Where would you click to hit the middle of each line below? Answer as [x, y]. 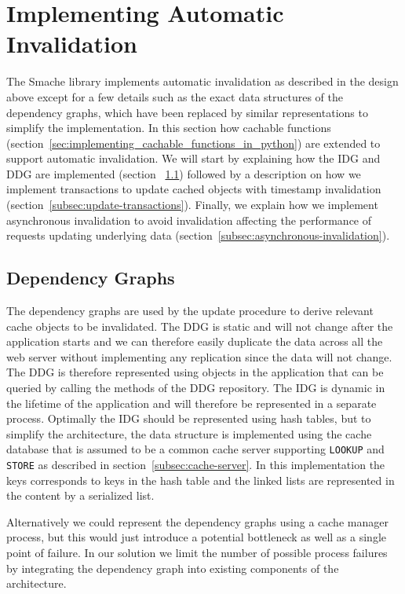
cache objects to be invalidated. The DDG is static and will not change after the [200, 326]
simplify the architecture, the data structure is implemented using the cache [189, 433]
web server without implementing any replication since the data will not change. [199, 356]
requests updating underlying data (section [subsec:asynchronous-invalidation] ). [198, 235]
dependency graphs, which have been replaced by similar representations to [187, 112]
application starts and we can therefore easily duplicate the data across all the [195, 341]
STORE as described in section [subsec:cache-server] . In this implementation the [196, 465]
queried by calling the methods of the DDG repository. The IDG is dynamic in [196, 388]
